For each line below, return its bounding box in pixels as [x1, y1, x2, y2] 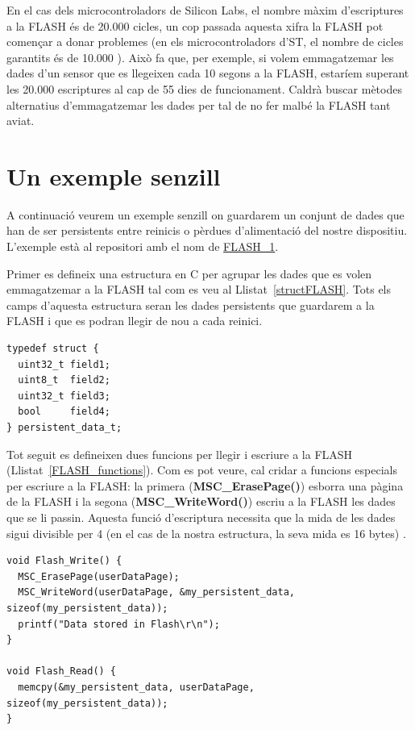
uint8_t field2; [18, 374, 110, 386]
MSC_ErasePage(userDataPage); [18, 570, 180, 582]
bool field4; [18, 406, 110, 418]
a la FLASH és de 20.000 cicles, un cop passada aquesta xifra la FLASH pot [6, 17, 384, 34]
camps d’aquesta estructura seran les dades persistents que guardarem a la [6, 296, 375, 313]
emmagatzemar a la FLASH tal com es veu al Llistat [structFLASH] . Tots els [6, 281, 392, 298]
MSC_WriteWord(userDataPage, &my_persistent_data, [18, 586, 295, 599]
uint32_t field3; [18, 390, 110, 402]
